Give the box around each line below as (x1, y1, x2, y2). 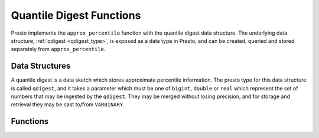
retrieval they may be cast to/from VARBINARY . (11, 101, 125, 108)
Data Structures (11, 61, 71, 71)
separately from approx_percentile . (11, 46, 106, 53)
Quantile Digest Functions (11, 9, 141, 22)
